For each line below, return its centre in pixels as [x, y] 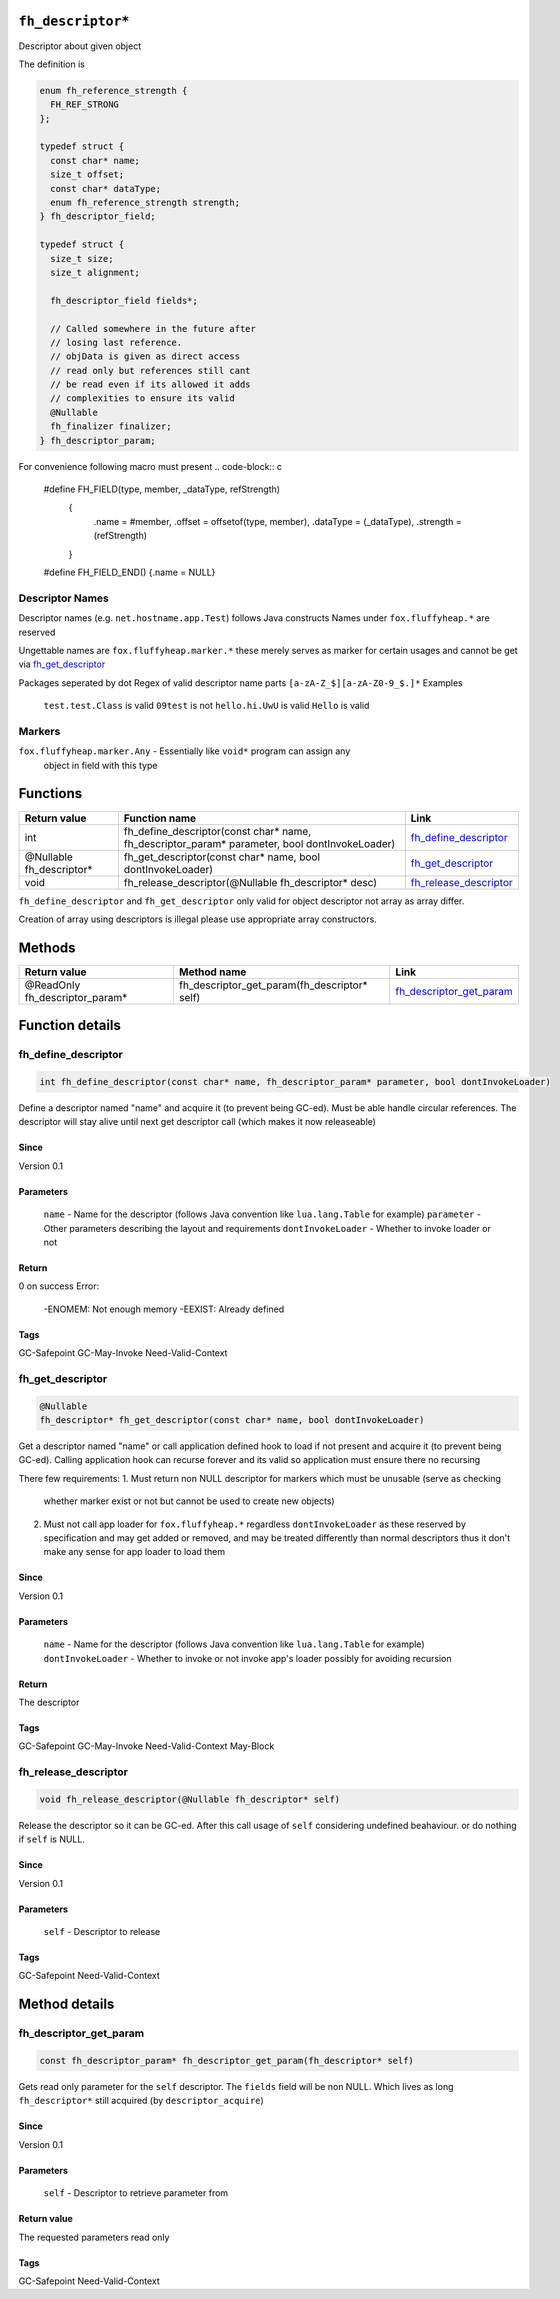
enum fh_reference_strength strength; [145, 203]
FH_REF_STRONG [85, 104]
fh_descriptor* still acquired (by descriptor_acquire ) [141, 2101]
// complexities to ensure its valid [142, 398]
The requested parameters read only [94, 2237]
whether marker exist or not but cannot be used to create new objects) [189, 1501]
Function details [70, 1025]
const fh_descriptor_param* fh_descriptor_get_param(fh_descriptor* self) [227, 2060]
